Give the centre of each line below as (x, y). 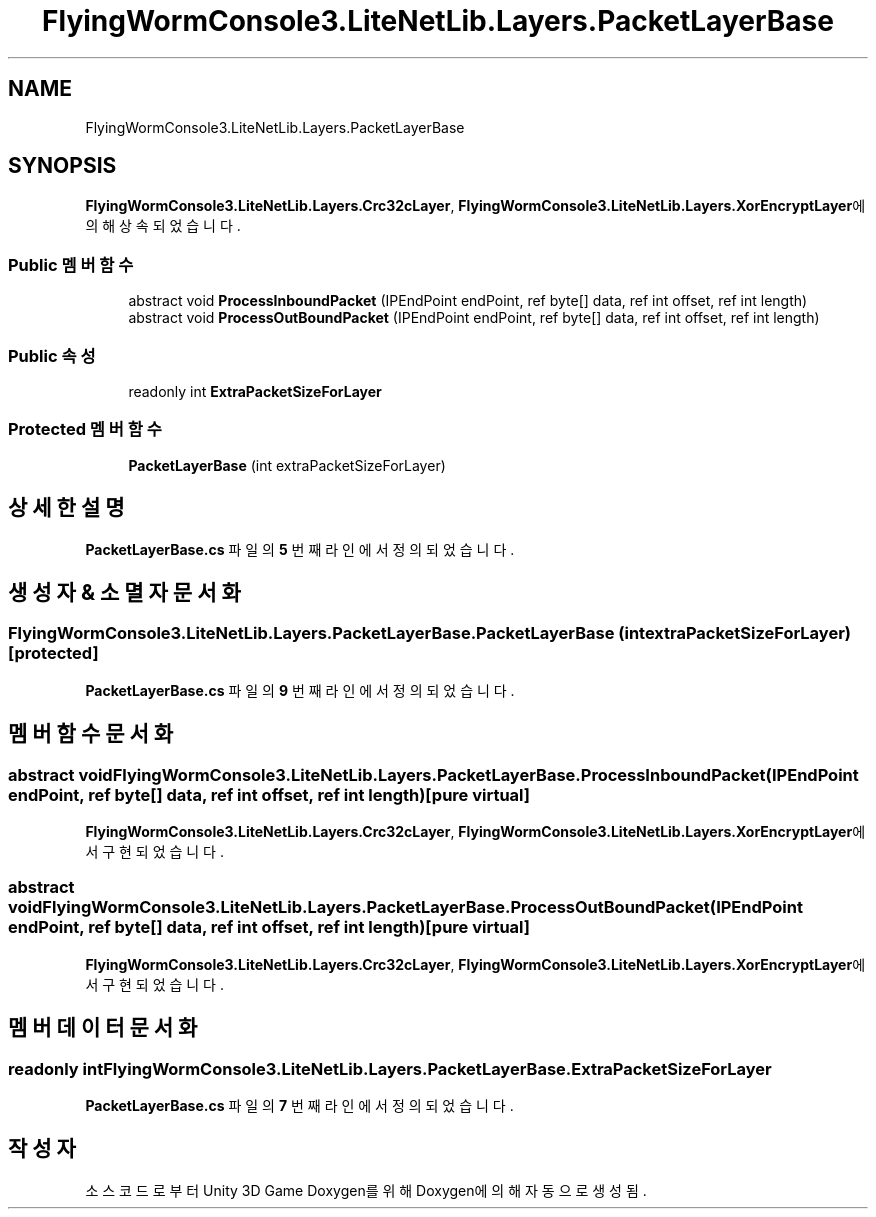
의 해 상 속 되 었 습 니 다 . (163, 226)
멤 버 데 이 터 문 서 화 (103, 1028)
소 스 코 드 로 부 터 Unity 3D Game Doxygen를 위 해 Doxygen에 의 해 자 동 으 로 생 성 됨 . (366, 1190)
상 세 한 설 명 (66, 508)
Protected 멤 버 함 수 (85, 429)
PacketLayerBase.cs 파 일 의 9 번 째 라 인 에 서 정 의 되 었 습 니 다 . (300, 690)
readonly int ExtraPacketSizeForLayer (255, 391)
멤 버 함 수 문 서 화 (91, 734)
